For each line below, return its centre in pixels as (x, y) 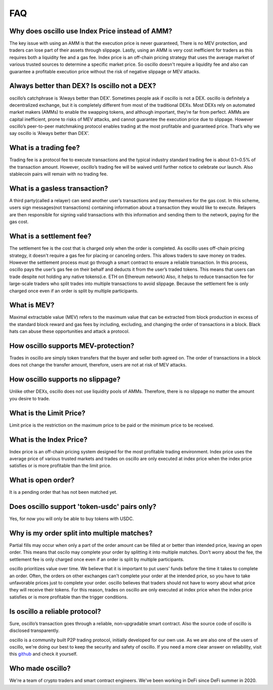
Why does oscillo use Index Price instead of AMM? (91, 31)
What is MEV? (32, 305)
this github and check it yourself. (43, 654)
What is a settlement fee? (51, 236)
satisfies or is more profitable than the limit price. (60, 466)
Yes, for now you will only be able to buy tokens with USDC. (72, 519)
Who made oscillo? (40, 669)
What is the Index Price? (49, 440)
